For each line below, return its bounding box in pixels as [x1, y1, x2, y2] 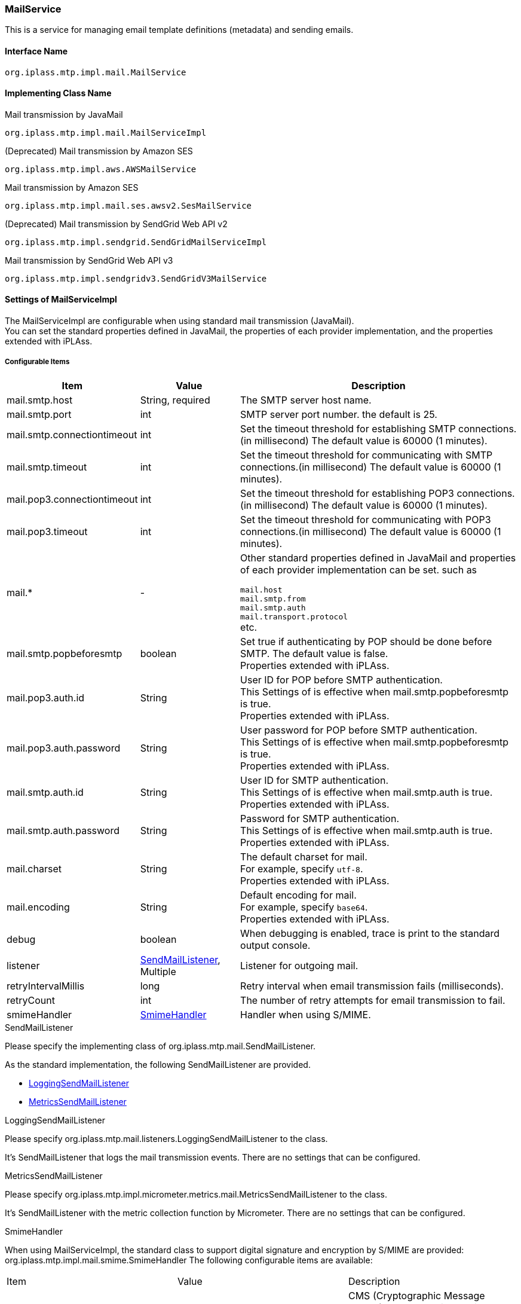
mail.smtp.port [7, 408, 72, 420]
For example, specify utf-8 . [240, 862, 363, 875]
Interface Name [5, 45, 68, 56]
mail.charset [7, 862, 62, 875]
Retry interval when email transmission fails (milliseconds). [240, 979, 504, 992]
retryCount [7, 994, 56, 1006]
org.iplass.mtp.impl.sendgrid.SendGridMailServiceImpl [5, 237, 267, 247]
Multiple [140, 965, 176, 978]
